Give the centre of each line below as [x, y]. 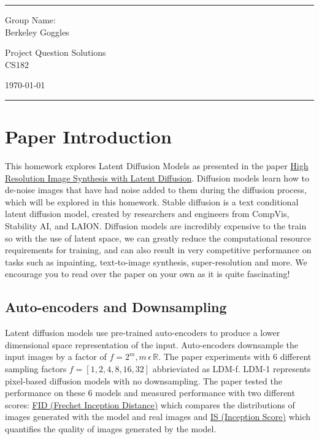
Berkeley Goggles [37, 32]
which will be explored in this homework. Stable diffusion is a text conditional [152, 201]
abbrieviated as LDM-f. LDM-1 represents [232, 369]
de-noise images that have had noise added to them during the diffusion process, [156, 190]
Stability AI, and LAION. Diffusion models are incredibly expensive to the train [156, 226]
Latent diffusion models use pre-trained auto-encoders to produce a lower [143, 333]
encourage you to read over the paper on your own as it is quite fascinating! [148, 274]
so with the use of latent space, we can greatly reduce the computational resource [158, 238]
